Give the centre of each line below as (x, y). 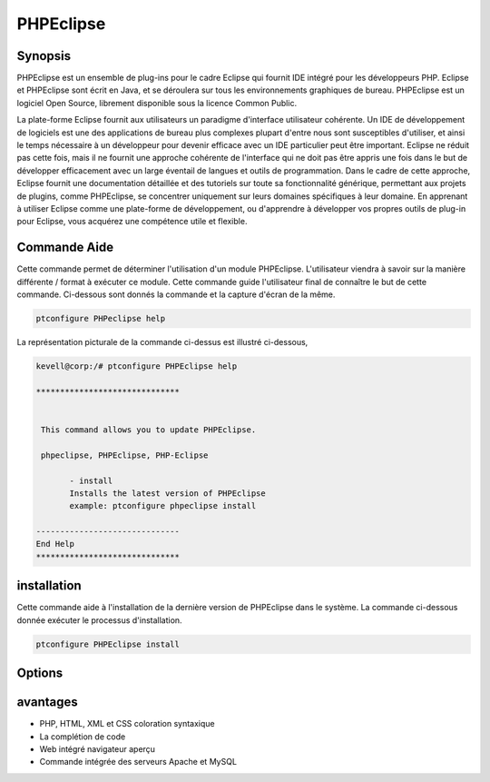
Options (40, 673)
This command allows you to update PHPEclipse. (149, 430)
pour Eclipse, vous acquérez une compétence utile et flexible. (132, 222)
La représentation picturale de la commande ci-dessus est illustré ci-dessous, (162, 342)
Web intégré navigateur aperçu (98, 749)
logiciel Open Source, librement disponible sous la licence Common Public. (157, 103)
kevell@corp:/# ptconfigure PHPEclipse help (137, 366)
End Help (55, 544)
